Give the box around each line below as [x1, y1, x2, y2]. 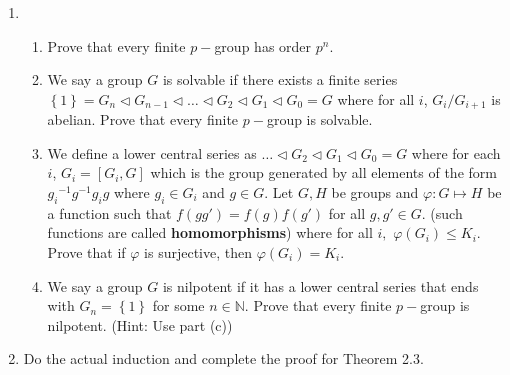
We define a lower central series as [47, 142, 257, 163]
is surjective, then [144, 242, 253, 262]
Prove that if [47, 242, 126, 262]
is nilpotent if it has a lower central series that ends [162, 275, 479, 296]
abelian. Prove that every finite [47, 109, 239, 130]
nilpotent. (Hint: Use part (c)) [47, 314, 233, 335]
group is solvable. [266, 109, 373, 130]
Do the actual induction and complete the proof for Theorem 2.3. [23, 348, 424, 369]
